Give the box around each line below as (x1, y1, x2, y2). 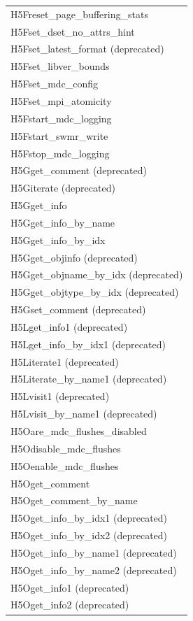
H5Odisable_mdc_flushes (10, 441, 121, 455)
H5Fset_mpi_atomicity (10, 93, 112, 108)
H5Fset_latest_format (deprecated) (10, 41, 164, 56)
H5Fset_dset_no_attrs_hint (10, 24, 135, 38)
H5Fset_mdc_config (10, 76, 99, 91)
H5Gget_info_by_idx (10, 232, 106, 247)
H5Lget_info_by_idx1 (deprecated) (10, 336, 166, 351)
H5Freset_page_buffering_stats (10, 6, 148, 21)
